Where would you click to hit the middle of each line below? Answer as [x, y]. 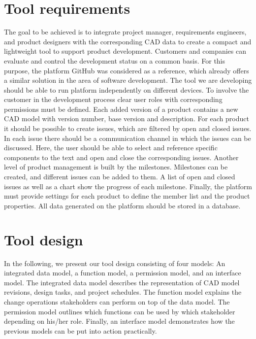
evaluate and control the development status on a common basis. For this [115, 60]
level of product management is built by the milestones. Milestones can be [116, 167]
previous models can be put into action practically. [80, 330]
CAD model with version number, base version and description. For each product [127, 119]
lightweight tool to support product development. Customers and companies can [125, 51]
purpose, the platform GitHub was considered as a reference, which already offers [127, 70]
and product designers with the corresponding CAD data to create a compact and [128, 41]
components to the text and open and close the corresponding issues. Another [121, 157]
